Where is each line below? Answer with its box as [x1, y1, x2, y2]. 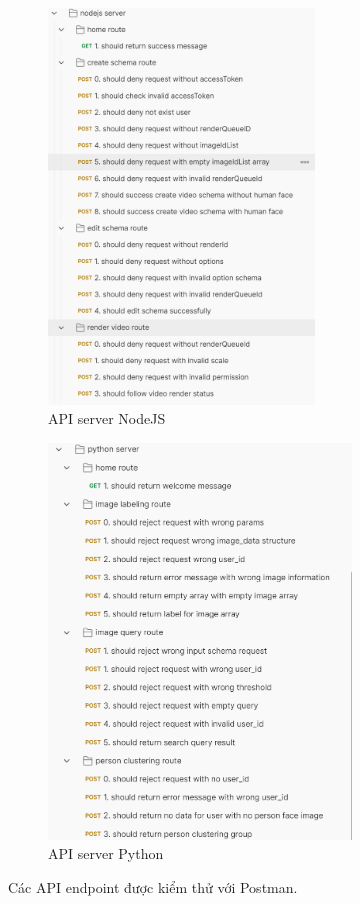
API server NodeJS [48, 408, 166, 429]
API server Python [48, 843, 164, 864]
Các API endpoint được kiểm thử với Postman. [8, 877, 298, 898]
